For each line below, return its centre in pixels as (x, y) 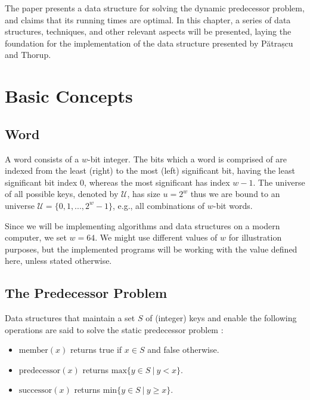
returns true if (96, 350)
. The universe (279, 182)
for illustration (255, 237)
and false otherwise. (183, 350)
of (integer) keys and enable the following (221, 318)
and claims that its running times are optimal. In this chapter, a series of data (148, 19)
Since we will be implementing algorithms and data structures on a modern (142, 225)
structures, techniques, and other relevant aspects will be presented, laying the (148, 31)
